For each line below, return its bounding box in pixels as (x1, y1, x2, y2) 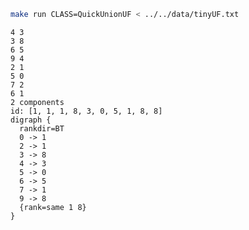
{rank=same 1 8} (19, 202, 87, 212)
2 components (10, 97, 65, 107)
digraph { (10, 115, 52, 125)
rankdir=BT (19, 123, 65, 134)
